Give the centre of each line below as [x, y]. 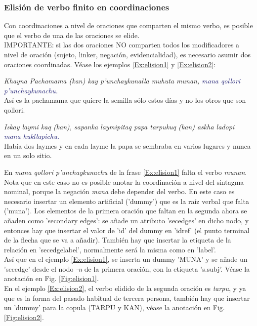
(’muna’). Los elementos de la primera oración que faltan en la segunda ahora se [126, 211]
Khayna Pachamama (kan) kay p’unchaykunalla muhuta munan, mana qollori [122, 81]
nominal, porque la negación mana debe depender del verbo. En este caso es [119, 191]
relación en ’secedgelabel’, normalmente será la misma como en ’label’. [110, 249]
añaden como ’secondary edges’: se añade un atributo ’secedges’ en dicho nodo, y [127, 220]
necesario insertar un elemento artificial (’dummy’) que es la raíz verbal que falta [127, 201]
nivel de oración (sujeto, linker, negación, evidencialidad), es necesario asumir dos [128, 54]
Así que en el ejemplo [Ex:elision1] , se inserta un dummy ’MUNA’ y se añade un [126, 259]
